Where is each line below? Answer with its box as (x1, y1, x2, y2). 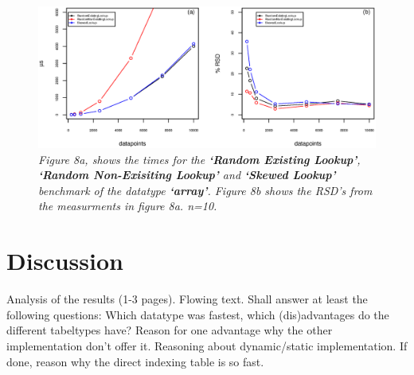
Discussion (6, 244, 123, 277)
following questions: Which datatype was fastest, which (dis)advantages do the (6, 306, 389, 322)
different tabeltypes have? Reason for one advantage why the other (6, 322, 333, 338)
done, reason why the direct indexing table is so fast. (6, 353, 264, 369)
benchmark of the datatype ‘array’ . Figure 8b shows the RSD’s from (38, 182, 373, 198)
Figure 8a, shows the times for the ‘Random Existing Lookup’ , (38, 150, 361, 167)
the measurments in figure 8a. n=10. (38, 197, 217, 214)
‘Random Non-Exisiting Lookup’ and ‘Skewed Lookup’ (38, 166, 336, 183)
